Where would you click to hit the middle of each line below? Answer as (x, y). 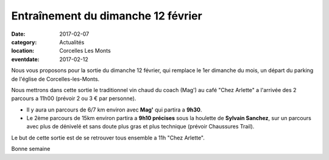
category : (24, 42)
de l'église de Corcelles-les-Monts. (55, 79)
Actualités (72, 42)
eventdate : (25, 59)
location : (23, 51)
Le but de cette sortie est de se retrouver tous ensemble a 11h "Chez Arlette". (108, 138)
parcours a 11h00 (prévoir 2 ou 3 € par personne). (74, 98)
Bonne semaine (31, 149)
